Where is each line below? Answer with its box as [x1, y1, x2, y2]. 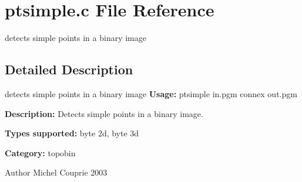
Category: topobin [5, 146, 76, 159]
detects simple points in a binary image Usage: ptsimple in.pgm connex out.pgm [5, 87, 297, 99]
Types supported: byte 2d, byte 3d [5, 127, 139, 139]
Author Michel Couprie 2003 [5, 166, 108, 178]
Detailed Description [5, 60, 133, 78]
